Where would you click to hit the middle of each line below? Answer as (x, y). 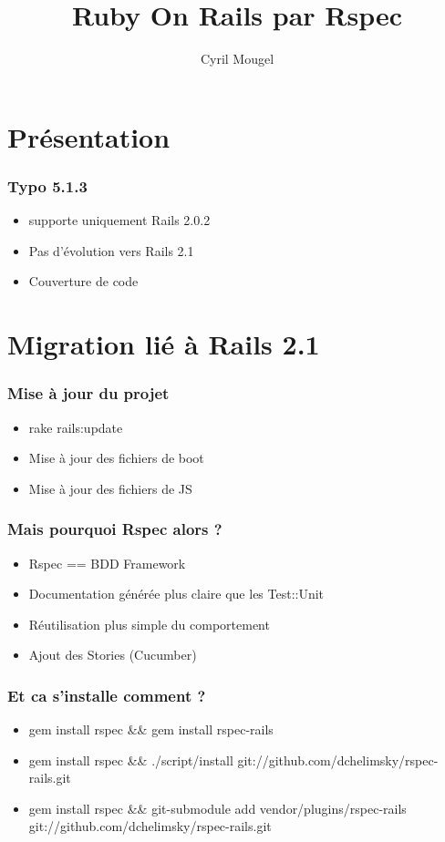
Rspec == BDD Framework (107, 563)
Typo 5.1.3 (47, 185)
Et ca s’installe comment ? (107, 695)
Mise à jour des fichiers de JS (110, 488)
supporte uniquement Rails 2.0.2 (119, 220)
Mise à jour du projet (88, 393)
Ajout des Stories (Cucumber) (113, 655)
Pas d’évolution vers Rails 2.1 (111, 250)
